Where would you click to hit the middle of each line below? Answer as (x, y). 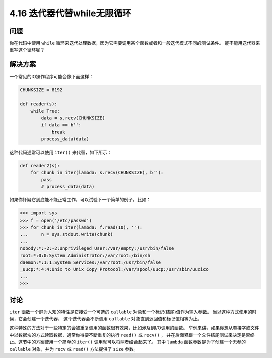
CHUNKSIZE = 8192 (41, 90)
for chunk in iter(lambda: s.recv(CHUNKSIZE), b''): (97, 173)
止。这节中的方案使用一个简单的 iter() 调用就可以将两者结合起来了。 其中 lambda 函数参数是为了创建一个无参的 (128, 342)
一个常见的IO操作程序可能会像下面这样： (51, 77)
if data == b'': (61, 125)
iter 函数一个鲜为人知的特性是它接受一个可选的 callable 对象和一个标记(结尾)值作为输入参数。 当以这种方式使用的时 (133, 312)
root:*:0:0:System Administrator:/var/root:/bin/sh (85, 255)
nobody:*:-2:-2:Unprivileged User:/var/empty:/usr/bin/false (97, 248)
